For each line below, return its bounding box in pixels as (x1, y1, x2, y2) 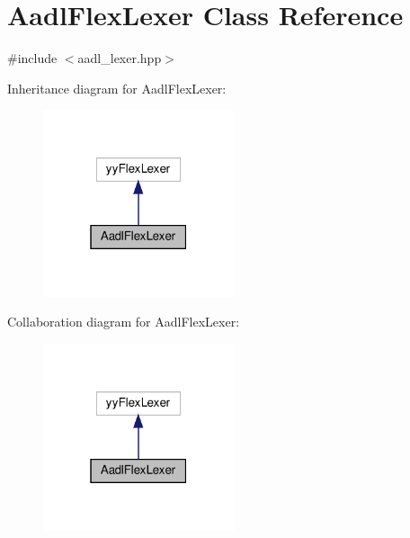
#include (7, 49, 58, 67)
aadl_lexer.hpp (77, 49, 162, 67)
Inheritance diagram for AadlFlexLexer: (7, 78, 227, 97)
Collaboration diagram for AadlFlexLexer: (7, 312, 240, 331)
